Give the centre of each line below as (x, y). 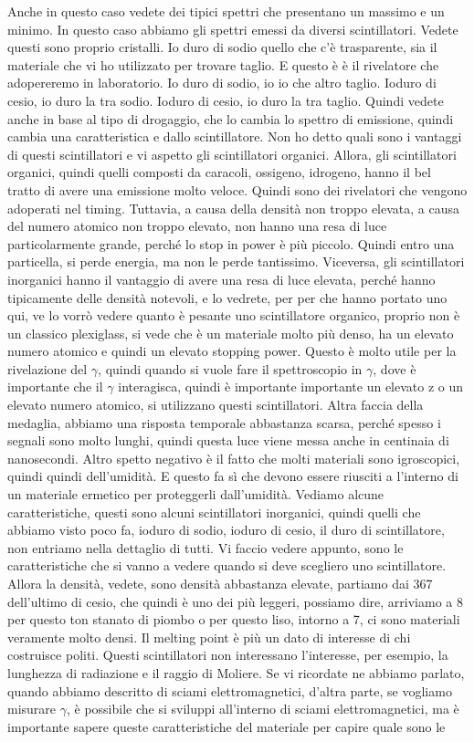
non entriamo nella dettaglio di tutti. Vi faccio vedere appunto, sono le (205, 547)
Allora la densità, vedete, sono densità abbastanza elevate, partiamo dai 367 (220, 583)
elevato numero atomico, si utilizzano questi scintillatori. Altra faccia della (216, 405)
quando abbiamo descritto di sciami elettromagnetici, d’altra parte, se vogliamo (230, 690)
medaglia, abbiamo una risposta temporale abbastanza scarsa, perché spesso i (224, 422)
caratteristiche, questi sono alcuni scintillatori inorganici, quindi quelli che (214, 512)
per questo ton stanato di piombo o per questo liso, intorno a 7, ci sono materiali (234, 619)
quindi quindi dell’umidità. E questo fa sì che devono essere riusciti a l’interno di (233, 476)
